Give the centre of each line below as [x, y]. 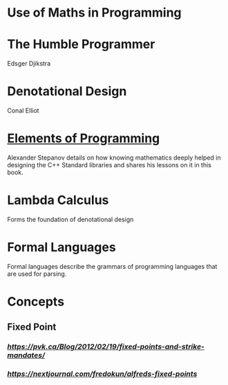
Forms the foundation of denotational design [70, 219]
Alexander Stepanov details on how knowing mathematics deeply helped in [114, 158]
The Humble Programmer [81, 45]
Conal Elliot [23, 111]
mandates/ [26, 355]
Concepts [36, 302]
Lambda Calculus [58, 200]
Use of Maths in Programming [94, 13]
